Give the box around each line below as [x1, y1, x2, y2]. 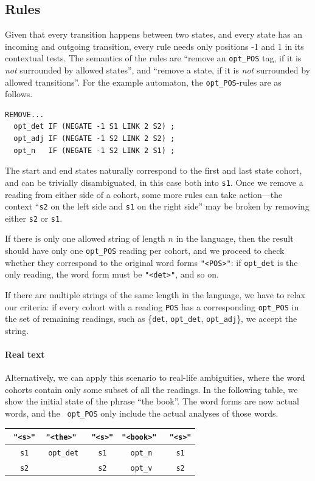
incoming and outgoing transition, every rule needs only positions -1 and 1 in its [5, 39, 304, 52]
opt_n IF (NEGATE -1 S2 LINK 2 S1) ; [13, 146, 175, 155]
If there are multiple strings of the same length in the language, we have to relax [5, 288, 305, 301]
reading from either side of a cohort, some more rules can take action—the [5, 188, 283, 200]
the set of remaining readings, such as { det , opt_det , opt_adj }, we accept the [5, 312, 297, 325]
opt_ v [130, 464, 153, 473]
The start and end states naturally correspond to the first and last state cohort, [5, 164, 302, 177]
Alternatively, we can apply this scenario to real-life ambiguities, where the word [5, 371, 305, 384]
